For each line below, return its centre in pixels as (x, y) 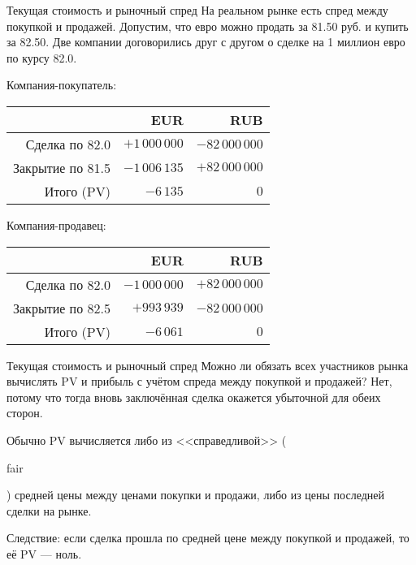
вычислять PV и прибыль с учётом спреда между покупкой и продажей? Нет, (199, 381)
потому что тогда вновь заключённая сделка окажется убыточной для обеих (194, 397)
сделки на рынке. (49, 510)
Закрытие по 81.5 (62, 167)
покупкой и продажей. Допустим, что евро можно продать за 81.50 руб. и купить (208, 26)
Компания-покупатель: (62, 85)
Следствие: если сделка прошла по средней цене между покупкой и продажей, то (208, 538)
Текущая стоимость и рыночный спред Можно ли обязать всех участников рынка (208, 365)
